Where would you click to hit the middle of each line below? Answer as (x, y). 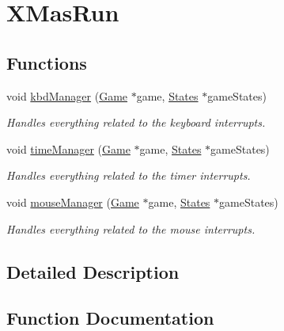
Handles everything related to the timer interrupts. (129, 175)
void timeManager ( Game (68, 148)
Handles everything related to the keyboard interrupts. (136, 122)
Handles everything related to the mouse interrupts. (131, 228)
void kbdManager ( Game (67, 95)
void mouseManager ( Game (73, 202)
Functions (47, 62)
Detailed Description (93, 271)
